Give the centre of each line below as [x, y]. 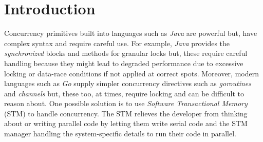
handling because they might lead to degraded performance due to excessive [124, 63]
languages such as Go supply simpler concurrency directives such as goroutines [128, 83]
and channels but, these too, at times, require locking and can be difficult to [124, 93]
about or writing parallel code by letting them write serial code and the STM [126, 123]
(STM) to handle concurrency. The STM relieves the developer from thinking [126, 113]
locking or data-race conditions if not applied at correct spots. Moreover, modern [131, 73]
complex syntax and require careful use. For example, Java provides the [117, 43]
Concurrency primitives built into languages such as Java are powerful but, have [131, 33]
